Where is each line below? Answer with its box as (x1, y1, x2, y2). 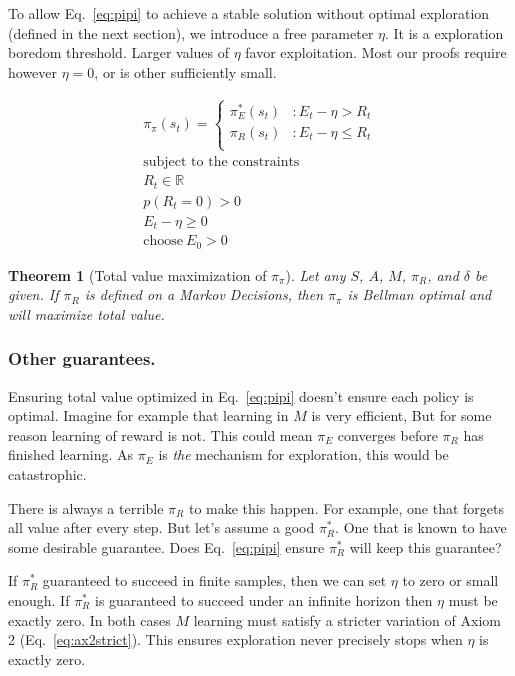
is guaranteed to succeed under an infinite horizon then (94, 589, 433, 610)
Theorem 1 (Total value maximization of (8, 264, 267, 285)
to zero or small (402, 570, 499, 591)
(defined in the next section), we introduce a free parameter (8, 22, 374, 43)
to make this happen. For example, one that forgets (188, 497, 504, 518)
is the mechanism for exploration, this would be (158, 444, 449, 465)
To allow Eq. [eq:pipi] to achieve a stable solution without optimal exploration (8, 3, 490, 23)
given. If (8, 284, 59, 305)
